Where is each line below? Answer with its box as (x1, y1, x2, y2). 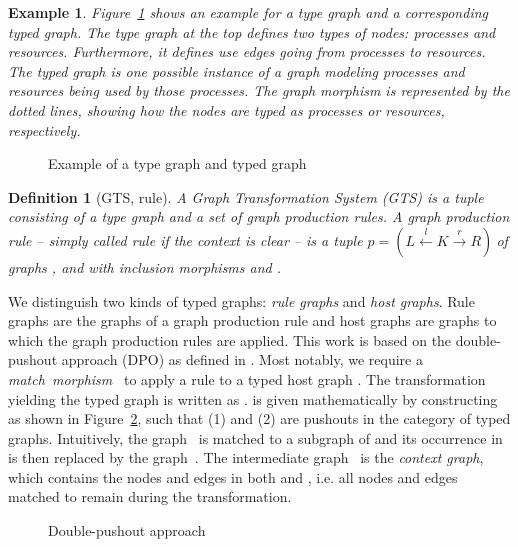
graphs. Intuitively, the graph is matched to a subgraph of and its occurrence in (8, 427, 503, 448)
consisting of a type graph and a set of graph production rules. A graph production (8, 206, 510, 227)
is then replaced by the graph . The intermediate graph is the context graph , (8, 447, 484, 468)
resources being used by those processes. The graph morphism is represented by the (8, 80, 510, 101)
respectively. (8, 119, 81, 140)
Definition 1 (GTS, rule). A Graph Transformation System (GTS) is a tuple (8, 186, 484, 207)
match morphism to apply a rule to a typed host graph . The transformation (8, 368, 486, 389)
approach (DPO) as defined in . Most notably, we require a (61, 349, 423, 370)
